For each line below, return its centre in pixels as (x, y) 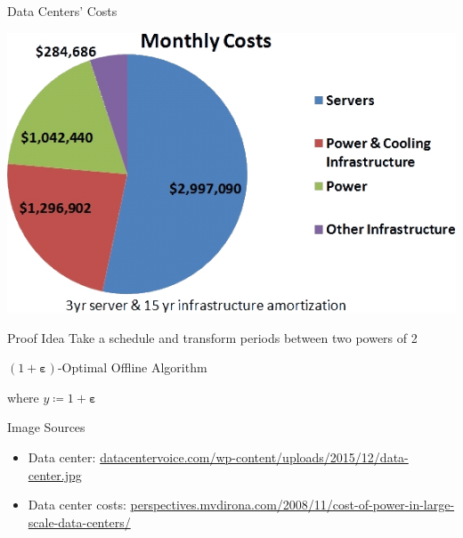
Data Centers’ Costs (62, 11)
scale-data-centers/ (79, 522)
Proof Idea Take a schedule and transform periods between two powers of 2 (212, 337)
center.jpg (55, 474)
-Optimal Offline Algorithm (132, 367)
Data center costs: (77, 505)
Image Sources (46, 427)
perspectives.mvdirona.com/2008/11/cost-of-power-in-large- (292, 505)
